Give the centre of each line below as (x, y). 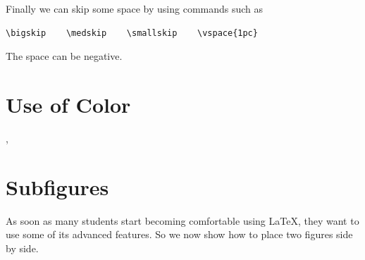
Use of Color (68, 104)
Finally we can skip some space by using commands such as (135, 8)
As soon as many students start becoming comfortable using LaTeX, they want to (182, 220)
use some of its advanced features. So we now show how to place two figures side (179, 234)
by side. (22, 248)
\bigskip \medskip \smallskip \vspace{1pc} (132, 33)
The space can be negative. (64, 56)
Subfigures (57, 186)
